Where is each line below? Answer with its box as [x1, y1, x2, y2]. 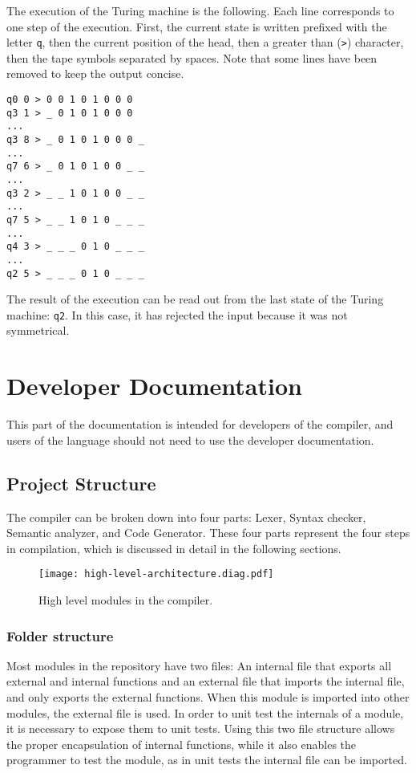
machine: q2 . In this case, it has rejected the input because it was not [6, 306, 348, 323]
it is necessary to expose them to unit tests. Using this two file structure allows [6, 720, 395, 737]
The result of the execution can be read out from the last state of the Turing [6, 291, 384, 307]
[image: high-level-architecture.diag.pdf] [38, 568, 274, 580]
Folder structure [6, 625, 114, 645]
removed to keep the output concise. [6, 65, 184, 82]
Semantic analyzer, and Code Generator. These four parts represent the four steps [6, 524, 410, 541]
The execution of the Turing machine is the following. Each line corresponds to [6, 2, 394, 18]
